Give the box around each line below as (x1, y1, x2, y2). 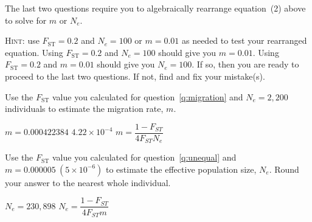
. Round (269, 162, 299, 175)
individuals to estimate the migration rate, (5, 102, 164, 115)
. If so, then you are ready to (192, 58, 299, 71)
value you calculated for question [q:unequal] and (52, 151, 237, 164)
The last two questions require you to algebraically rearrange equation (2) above (5, 2, 306, 14)
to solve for (5, 13, 47, 26)
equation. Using (5, 46, 63, 58)
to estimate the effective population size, (105, 162, 257, 175)
